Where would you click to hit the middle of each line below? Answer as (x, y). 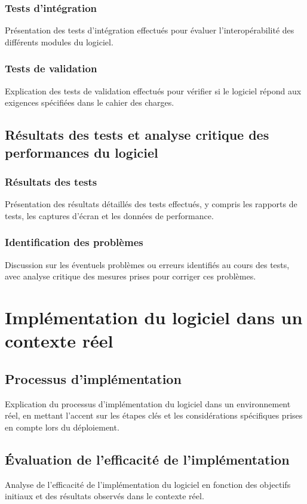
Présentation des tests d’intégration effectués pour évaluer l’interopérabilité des (150, 30)
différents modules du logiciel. (59, 42)
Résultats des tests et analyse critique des (137, 135)
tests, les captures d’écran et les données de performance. (109, 215)
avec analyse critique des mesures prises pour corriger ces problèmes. (131, 276)
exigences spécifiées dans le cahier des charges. (90, 102)
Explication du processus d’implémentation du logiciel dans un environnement (148, 403)
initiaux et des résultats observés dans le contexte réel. (105, 496)
